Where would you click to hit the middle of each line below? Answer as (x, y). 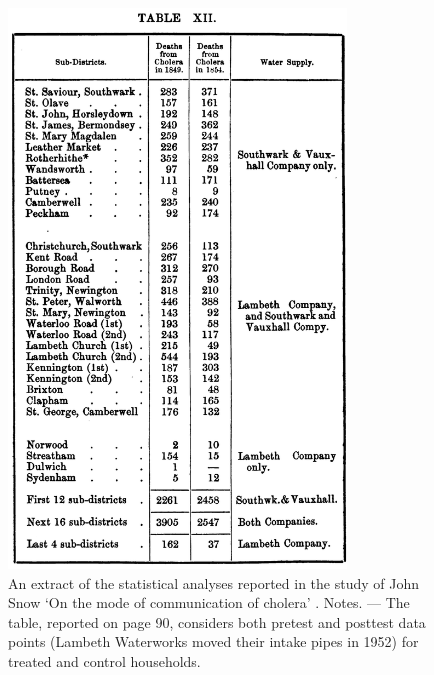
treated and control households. (104, 661)
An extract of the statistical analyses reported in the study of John (213, 582)
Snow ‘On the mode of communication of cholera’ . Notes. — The (209, 602)
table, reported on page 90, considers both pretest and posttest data (217, 621)
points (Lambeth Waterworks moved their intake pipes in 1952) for (213, 641)
